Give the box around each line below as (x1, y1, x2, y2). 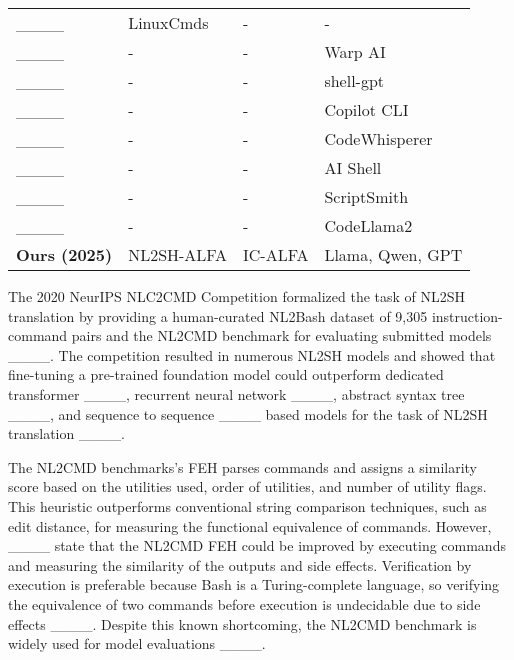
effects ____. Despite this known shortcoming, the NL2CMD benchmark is (8, 613, 477, 634)
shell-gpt (324, 69, 385, 92)
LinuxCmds (128, 11, 209, 34)
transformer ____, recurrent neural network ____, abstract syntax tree (8, 383, 465, 404)
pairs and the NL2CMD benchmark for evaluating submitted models (71, 325, 492, 346)
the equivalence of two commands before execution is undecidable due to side (8, 593, 481, 614)
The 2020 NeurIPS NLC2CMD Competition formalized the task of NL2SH (8, 286, 466, 306)
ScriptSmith (324, 185, 409, 208)
